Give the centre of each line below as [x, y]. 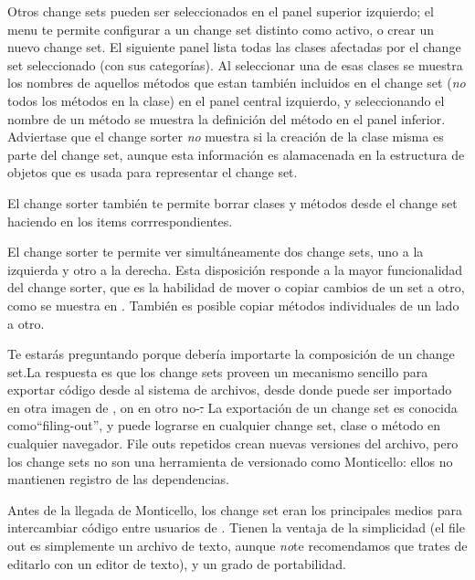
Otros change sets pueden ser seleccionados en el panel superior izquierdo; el [221, 11]
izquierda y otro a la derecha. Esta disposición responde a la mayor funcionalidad [235, 269]
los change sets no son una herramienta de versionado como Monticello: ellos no [230, 461]
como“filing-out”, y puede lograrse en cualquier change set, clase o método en [224, 425]
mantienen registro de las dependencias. [118, 479]
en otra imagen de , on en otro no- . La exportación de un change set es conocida [232, 407]
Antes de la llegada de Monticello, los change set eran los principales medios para [235, 509]
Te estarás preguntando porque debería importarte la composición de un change [231, 354]
